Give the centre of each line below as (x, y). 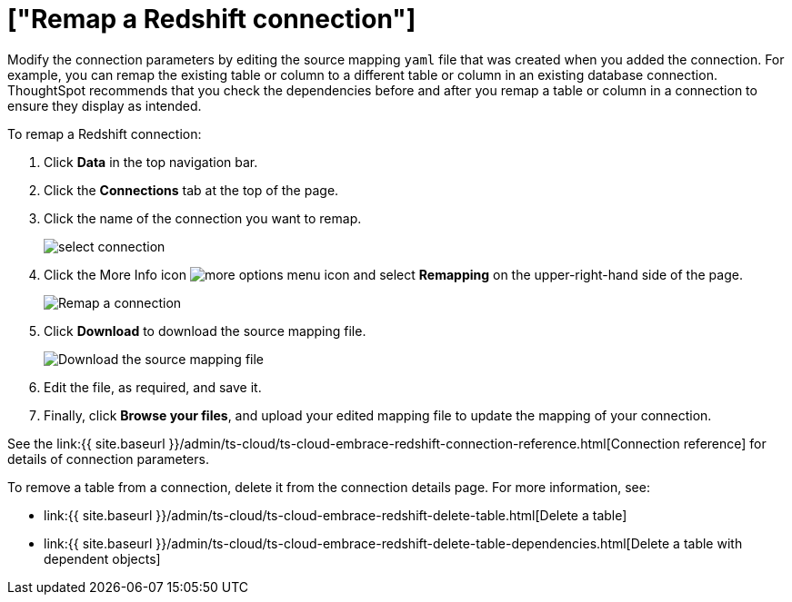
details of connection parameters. (108, 459)
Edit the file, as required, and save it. (153, 387)
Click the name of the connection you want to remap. (203, 218)
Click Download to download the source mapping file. (205, 331)
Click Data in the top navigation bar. (151, 162)
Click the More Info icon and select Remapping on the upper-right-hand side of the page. (393, 274)
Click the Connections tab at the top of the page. (191, 190)
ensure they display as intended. (105, 105)
